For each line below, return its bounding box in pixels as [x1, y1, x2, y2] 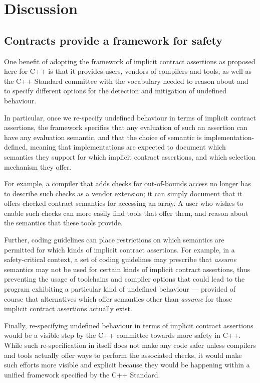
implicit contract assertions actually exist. [4, 303, 132, 314]
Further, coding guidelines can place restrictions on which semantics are [4, 234, 224, 245]
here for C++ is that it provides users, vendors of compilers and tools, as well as [4, 66, 252, 76]
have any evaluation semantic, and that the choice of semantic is [4, 132, 202, 142]
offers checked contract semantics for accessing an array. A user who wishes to [4, 198, 243, 208]
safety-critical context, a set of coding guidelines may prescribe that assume [4, 254, 236, 265]
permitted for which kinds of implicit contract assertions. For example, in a [4, 244, 235, 254]
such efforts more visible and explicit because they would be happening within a [4, 359, 250, 370]
